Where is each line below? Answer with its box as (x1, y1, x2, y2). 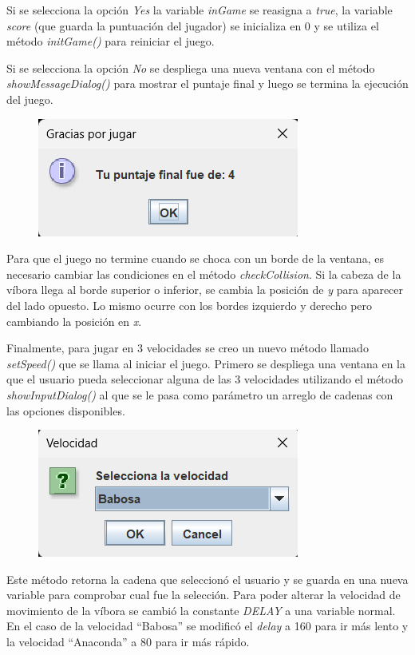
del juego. (6, 90, 53, 107)
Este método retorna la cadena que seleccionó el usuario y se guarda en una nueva (6, 570, 409, 587)
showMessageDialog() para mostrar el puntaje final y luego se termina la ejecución (6, 75, 409, 92)
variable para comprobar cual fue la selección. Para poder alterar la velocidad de (6, 586, 401, 603)
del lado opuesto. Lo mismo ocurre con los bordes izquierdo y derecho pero (6, 296, 373, 313)
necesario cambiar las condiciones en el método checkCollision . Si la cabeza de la (6, 265, 401, 282)
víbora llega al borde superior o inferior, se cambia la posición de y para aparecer (6, 281, 404, 298)
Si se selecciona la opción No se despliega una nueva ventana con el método (6, 59, 375, 76)
